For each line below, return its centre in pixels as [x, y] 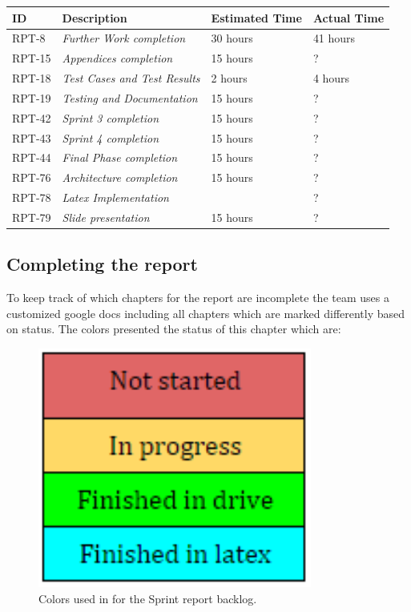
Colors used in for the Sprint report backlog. [148, 598]
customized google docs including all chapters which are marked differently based [206, 313]
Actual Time [349, 17]
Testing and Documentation [130, 97]
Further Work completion [124, 38]
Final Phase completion [120, 157]
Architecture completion [120, 177]
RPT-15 [32, 58]
